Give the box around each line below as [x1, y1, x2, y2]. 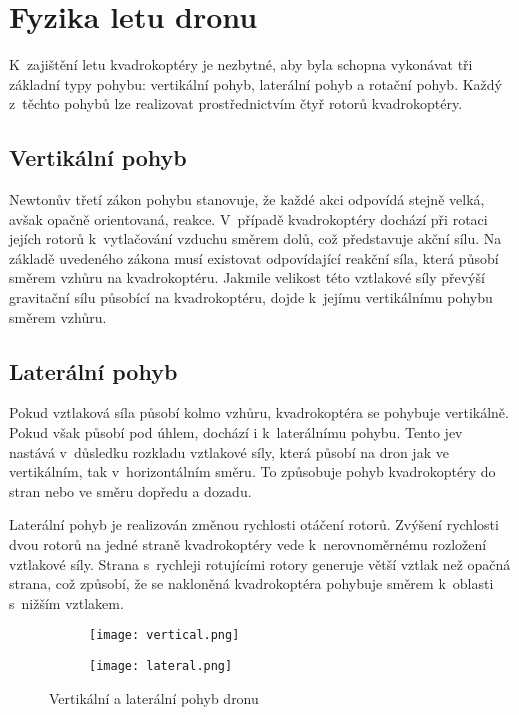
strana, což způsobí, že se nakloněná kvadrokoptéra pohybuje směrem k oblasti [9, 573, 494, 594]
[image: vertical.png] [89, 628, 240, 643]
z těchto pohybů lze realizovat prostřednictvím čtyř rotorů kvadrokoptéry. [9, 93, 463, 114]
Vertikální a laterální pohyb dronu [49, 687, 259, 708]
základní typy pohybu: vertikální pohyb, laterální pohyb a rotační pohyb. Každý [9, 73, 502, 94]
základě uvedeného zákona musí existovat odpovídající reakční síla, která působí [9, 247, 499, 268]
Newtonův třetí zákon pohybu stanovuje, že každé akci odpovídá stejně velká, [9, 189, 485, 210]
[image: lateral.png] [89, 659, 233, 674]
